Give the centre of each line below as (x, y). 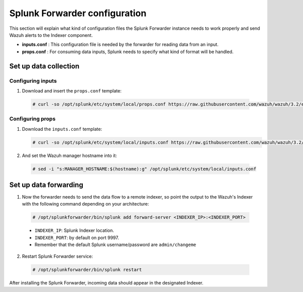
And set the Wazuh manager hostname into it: (69, 155)
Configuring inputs (33, 81)
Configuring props (32, 119)
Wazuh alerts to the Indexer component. (51, 35)
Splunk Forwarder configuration (78, 13)
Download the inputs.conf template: (62, 129)
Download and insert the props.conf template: (72, 90)
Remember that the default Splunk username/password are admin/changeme (115, 245)
